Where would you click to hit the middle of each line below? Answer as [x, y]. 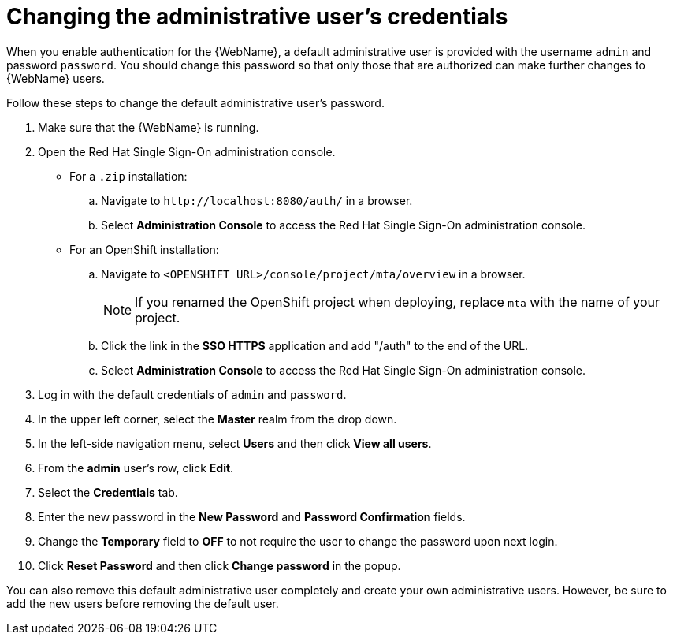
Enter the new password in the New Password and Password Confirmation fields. [252, 516]
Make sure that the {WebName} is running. [149, 127]
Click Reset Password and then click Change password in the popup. [219, 565]
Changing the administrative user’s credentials [257, 17]
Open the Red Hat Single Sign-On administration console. [187, 151]
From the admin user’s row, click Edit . [136, 468]
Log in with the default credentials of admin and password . [192, 394]
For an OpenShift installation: [144, 249]
